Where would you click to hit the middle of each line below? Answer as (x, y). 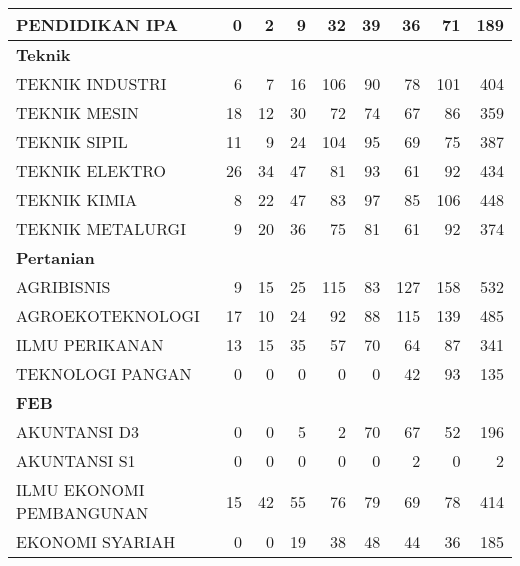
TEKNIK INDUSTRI (91, 83)
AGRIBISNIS (63, 286)
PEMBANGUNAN (82, 512)
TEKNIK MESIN (77, 112)
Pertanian (55, 257)
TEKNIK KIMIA (77, 199)
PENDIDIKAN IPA (97, 24)
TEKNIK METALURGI (101, 228)
